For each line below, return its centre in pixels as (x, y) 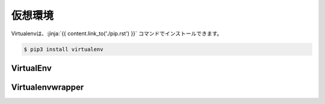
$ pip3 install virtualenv (63, 49)
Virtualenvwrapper (48, 87)
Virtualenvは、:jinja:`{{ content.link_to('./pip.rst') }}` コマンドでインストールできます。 (117, 33)
